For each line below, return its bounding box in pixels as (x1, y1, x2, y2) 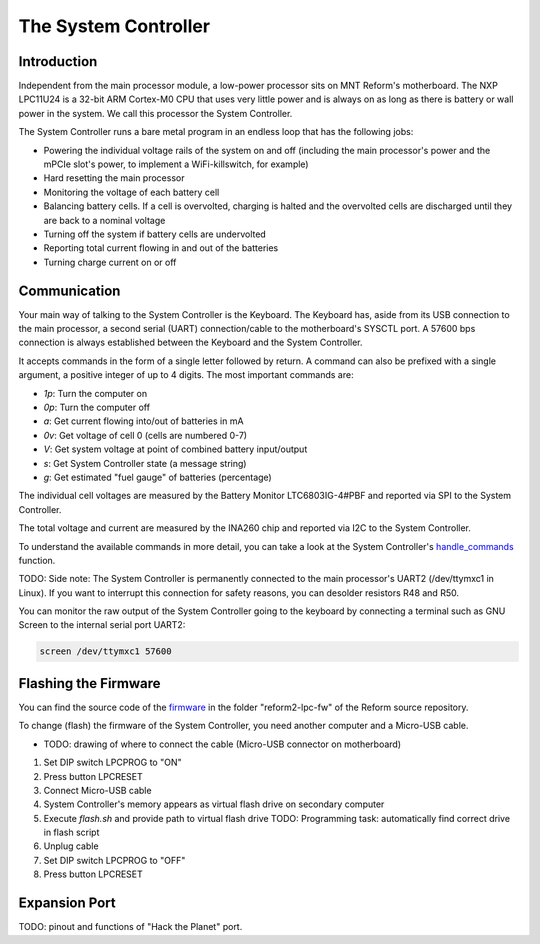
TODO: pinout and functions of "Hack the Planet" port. (18, 921, 243, 933)
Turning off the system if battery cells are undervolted (43, 228, 267, 240)
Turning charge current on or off (43, 256, 177, 268)
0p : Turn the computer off (43, 401, 150, 413)
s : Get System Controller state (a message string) (43, 457, 247, 469)
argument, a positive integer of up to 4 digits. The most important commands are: (18, 369, 354, 381)
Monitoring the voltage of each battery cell (43, 186, 220, 198)
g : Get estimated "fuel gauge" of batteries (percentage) (43, 471, 272, 483)
